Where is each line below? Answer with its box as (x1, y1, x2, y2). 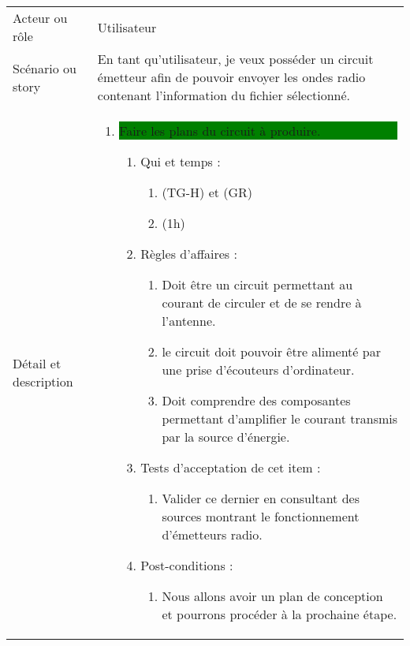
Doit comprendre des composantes (162, 391, 351, 409)
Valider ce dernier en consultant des (162, 489, 360, 507)
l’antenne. (162, 312, 216, 330)
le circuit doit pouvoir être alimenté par (162, 342, 381, 360)
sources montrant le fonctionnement (162, 507, 360, 525)
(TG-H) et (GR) (162, 183, 253, 201)
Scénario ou (13, 58, 76, 77)
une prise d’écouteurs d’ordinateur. (162, 360, 355, 379)
